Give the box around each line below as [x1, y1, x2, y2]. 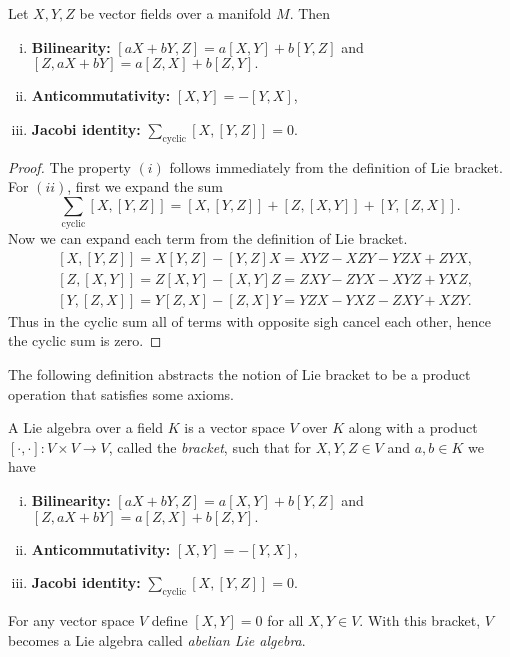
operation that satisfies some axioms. [8, 383, 234, 404]
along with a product [348, 417, 478, 438]
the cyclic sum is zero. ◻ [8, 330, 162, 351]
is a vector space [184, 417, 285, 438]
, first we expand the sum [67, 176, 224, 197]
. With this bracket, [359, 609, 481, 630]
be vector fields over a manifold [79, 3, 272, 23]
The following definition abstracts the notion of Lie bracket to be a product [8, 363, 471, 384]
